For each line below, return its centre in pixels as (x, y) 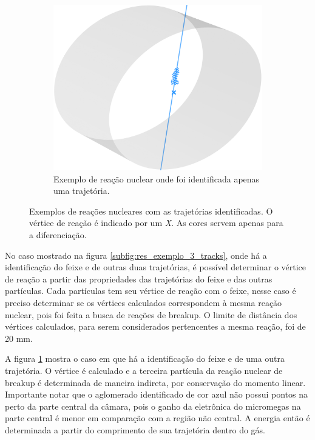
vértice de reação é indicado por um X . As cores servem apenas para (156, 223)
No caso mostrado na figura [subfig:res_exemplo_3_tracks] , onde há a (136, 255)
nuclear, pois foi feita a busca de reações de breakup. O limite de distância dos (151, 314)
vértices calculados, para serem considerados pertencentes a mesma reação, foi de (155, 326)
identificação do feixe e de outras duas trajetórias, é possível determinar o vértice (156, 267)
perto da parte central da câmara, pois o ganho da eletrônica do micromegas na (153, 406)
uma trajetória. (82, 191)
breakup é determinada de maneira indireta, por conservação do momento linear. (155, 382)
